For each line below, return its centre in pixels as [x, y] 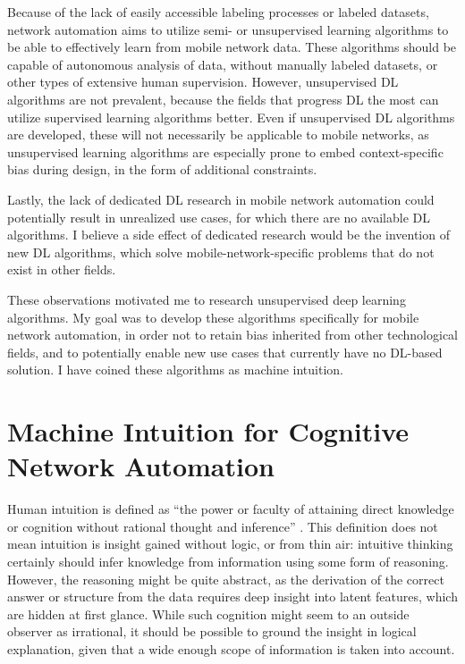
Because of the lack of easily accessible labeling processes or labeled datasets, [218, 12]
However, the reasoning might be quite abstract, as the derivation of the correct [226, 579]
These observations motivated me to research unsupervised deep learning [207, 299]
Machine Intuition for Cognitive [208, 431]
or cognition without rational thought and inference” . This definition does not [223, 526]
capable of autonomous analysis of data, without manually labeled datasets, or [223, 64]
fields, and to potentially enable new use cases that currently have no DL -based [225, 352]
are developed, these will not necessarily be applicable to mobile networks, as [218, 134]
